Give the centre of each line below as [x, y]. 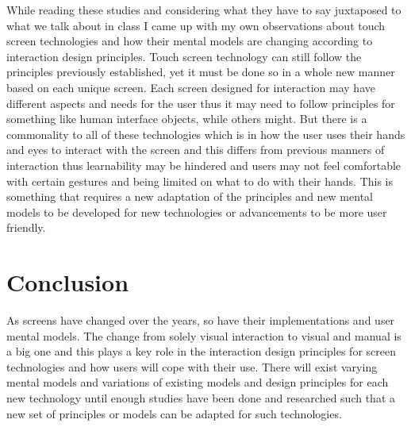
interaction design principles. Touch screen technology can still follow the [184, 56]
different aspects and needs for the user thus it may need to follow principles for [201, 103]
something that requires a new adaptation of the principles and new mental [190, 196]
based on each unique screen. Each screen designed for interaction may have [191, 87]
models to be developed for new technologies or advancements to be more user [197, 212]
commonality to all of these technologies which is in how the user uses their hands [206, 134]
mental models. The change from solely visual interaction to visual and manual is [204, 335]
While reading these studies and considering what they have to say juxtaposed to [204, 10]
